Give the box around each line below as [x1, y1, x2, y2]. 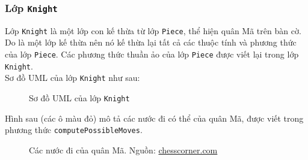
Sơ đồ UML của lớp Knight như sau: [5, 71, 140, 84]
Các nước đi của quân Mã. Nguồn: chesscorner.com [29, 143, 218, 156]
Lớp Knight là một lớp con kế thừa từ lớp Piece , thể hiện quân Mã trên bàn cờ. [5, 24, 301, 37]
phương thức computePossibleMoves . [5, 123, 143, 136]
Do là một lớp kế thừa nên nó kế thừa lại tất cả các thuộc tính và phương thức [5, 36, 297, 49]
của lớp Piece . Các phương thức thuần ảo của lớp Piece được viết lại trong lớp [5, 48, 299, 61]
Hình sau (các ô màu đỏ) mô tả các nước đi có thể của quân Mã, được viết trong [5, 111, 304, 124]
